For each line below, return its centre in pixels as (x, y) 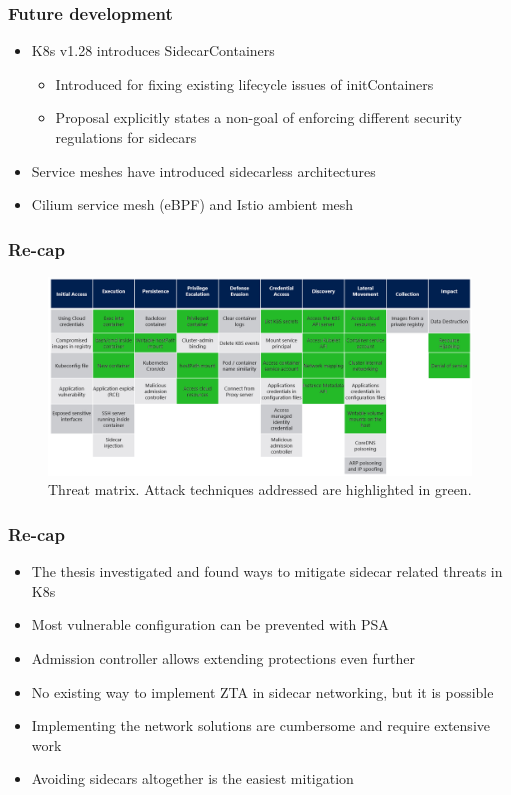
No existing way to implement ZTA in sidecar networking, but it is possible (262, 691)
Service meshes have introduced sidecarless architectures (203, 170)
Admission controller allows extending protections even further (223, 657)
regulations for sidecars (126, 137)
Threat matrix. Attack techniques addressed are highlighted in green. (260, 489)
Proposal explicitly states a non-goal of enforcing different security (258, 117)
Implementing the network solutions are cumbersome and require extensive (260, 725)
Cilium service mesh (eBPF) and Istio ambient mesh (192, 204)
